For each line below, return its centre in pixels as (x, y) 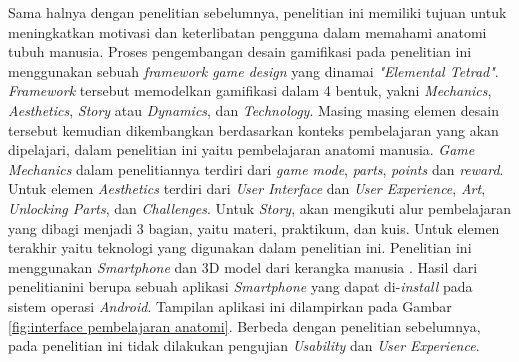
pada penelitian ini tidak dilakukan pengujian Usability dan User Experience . (244, 345)
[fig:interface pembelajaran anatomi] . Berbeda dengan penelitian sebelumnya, (244, 325)
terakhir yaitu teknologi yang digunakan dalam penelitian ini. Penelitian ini (240, 247)
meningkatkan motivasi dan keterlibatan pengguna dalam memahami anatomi (247, 31)
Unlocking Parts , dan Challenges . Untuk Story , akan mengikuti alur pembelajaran (259, 207)
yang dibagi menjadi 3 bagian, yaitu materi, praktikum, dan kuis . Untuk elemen (254, 227)
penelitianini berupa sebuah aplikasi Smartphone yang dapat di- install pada (240, 286)
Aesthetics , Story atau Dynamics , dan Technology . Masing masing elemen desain (254, 109)
